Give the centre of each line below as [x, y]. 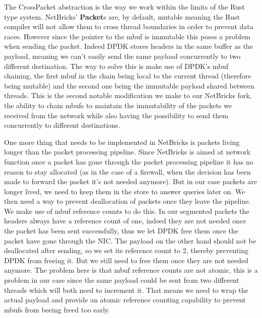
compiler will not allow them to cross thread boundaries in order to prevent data [129, 26]
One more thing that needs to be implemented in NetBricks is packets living [122, 142]
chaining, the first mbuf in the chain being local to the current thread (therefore [128, 76]
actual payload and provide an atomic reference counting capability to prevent [125, 300]
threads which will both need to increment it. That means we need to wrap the [126, 290]
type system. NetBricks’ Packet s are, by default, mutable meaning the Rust [122, 16]
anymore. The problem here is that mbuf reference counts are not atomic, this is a [131, 270]
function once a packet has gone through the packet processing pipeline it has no [129, 161]
